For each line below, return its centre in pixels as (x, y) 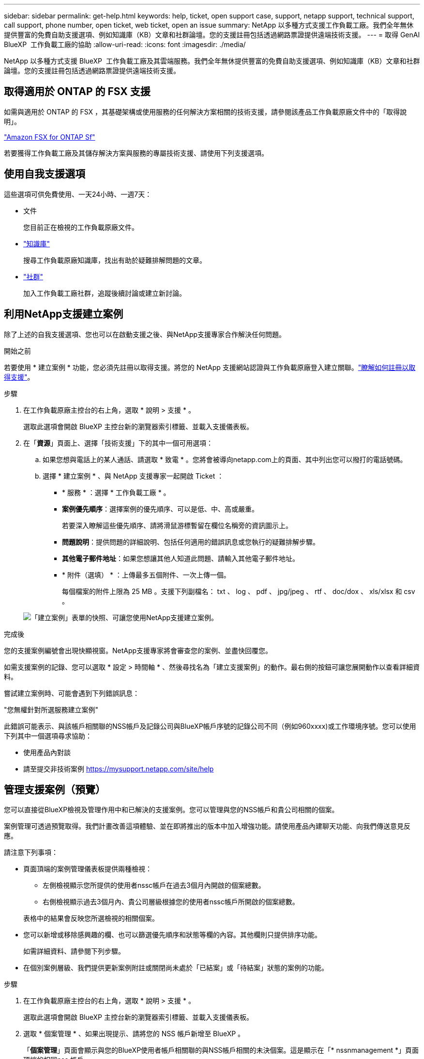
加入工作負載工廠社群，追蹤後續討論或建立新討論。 (105, 293)
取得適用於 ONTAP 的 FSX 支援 (77, 92)
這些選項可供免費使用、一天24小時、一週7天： (78, 194)
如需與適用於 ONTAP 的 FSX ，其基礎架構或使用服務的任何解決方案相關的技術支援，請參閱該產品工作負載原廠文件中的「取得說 (205, 112)
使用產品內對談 (47, 752)
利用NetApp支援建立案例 (64, 314)
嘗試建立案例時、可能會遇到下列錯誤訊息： (72, 693)
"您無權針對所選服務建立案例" (51, 709)
